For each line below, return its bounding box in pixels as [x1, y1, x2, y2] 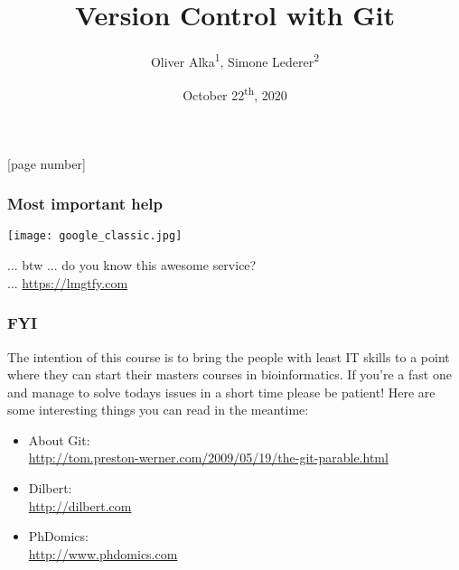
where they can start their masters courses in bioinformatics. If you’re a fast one [7, 365, 452, 384]
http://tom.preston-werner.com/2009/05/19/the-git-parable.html [28, 448, 389, 467]
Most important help [7, 192, 164, 215]
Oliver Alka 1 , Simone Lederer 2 [150, 50, 320, 70]
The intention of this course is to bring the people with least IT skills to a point [7, 347, 450, 366]
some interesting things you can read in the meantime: [7, 400, 309, 419]
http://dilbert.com [28, 496, 132, 515]
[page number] [7, 154, 86, 173]
